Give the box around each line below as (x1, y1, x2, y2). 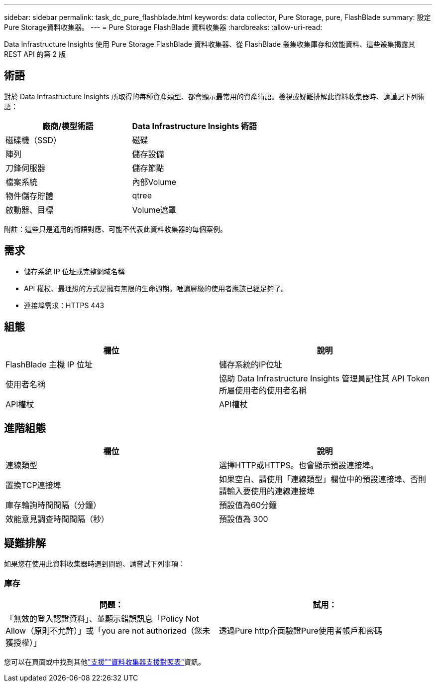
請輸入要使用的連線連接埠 (219, 486, 315, 497)
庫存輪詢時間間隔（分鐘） (5, 500, 102, 511)
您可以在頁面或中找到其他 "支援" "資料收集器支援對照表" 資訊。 (4, 657, 206, 666)
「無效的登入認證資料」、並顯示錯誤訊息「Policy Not (5, 613, 199, 624)
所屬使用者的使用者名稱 (219, 385, 307, 395)
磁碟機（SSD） (5, 135, 62, 145)
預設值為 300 (219, 514, 268, 524)
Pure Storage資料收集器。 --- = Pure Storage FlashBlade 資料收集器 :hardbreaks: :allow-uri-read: (4, 23, 323, 31)
